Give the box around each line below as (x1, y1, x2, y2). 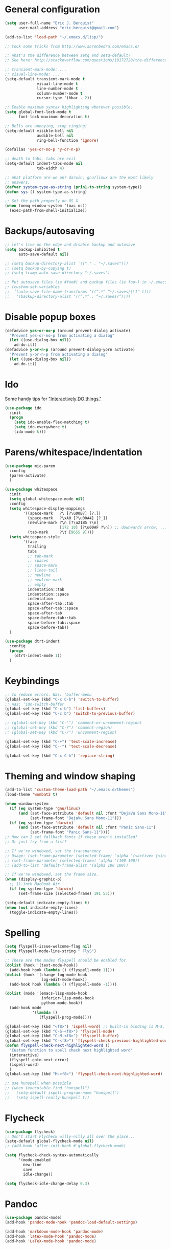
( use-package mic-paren (5, 463, 56, 469)
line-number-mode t (37, 86, 79, 91)
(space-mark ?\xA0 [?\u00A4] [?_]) (27, 515, 108, 520)
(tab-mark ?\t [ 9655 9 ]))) (27, 530, 94, 535)
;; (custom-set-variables (5, 284, 60, 290)
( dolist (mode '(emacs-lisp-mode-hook (5, 991, 87, 996)
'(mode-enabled (18, 1157, 51, 1163)
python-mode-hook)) (41, 1000, 83, 1006)
